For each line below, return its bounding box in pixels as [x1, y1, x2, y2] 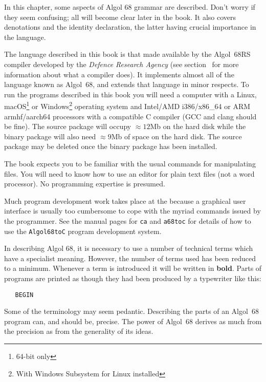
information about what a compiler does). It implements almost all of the [4, 69, 234, 79]
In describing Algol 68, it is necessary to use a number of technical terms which [4, 243, 253, 253]
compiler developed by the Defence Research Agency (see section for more [4, 58, 239, 69]
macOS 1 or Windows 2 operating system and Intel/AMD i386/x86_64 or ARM [4, 99, 251, 111]
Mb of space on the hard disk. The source [111, 131, 242, 141]
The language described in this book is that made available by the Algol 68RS [4, 49, 251, 59]
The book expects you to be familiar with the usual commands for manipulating [4, 158, 256, 168]
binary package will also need [4, 131, 96, 141]
